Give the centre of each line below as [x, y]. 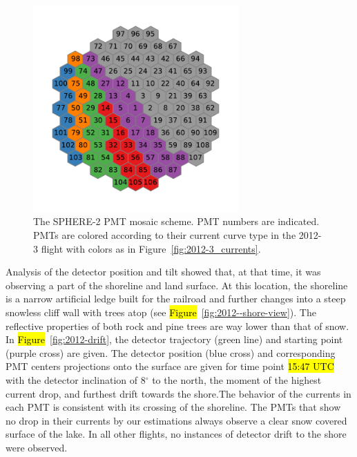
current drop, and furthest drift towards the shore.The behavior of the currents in [178, 393]
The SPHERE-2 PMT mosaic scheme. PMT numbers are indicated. [176, 221]
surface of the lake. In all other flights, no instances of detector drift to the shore [176, 434]
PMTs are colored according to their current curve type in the [165, 235]
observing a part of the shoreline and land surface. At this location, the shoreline [177, 285]
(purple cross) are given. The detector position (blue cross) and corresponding [171, 352]
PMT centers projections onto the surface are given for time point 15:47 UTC [170, 366]
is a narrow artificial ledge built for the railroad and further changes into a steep [176, 299]
